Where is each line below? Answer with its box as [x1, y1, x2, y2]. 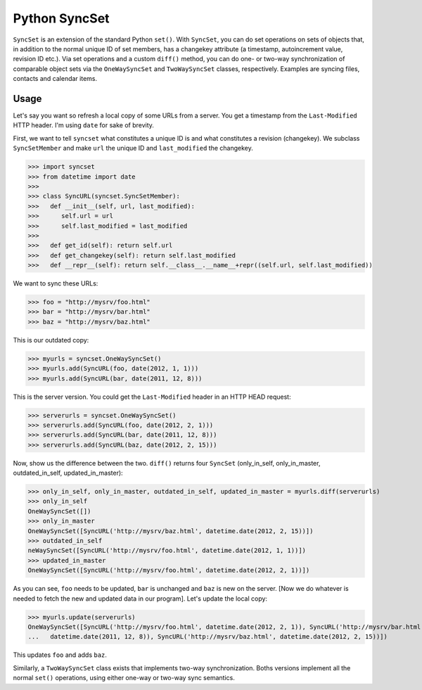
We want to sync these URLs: [13, 279, 98, 288]
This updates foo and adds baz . [13, 651, 107, 659]
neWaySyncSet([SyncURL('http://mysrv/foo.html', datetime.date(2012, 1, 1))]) [27, 547, 306, 555]
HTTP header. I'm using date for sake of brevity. [13, 121, 155, 129]
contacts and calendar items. [13, 75, 98, 83]
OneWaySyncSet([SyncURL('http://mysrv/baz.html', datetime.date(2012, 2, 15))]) [27, 527, 314, 535]
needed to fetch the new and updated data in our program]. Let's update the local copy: [13, 594, 267, 603]
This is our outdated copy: [13, 336, 89, 344]
